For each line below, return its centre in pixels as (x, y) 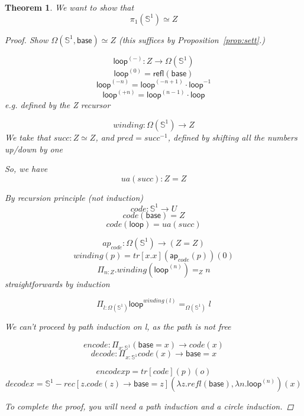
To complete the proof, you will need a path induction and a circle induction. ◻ (149, 406)
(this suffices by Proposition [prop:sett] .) (192, 39)
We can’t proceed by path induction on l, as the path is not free (118, 326)
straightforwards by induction (57, 283)
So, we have (26, 169)
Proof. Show (27, 39)
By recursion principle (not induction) (74, 197)
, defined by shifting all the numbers (232, 137)
